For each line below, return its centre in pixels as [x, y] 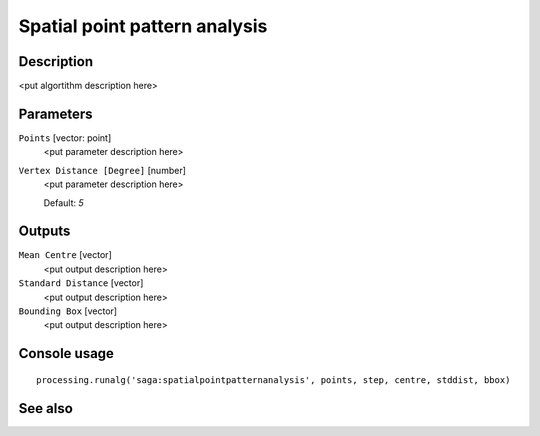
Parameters [55, 113]
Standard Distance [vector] [81, 283]
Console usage [66, 353]
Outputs [44, 231]
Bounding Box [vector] [68, 311]
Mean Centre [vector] [65, 255]
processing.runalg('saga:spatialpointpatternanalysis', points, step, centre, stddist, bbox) [273, 379]
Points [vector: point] [65, 137]
